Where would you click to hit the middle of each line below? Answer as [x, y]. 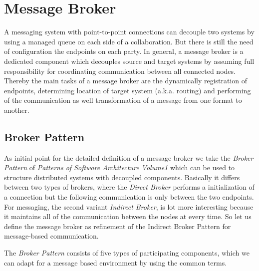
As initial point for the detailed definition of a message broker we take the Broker [129, 157]
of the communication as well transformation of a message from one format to [123, 100]
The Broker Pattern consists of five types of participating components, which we [127, 253]
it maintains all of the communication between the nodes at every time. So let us [128, 216]
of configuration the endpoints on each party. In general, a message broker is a [124, 51]
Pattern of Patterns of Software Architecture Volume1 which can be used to [120, 167]
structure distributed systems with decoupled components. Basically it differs [122, 177]
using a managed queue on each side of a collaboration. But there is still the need [129, 41]
